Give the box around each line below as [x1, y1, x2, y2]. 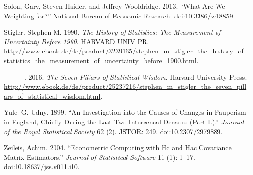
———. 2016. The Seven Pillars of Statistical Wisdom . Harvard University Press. [4, 71, 247, 82]
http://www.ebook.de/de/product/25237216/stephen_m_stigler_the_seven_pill [4, 81, 247, 91]
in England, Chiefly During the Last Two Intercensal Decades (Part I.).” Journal [4, 116, 244, 126]
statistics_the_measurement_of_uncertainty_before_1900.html [4, 55, 197, 65]
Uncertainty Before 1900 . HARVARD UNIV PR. [4, 36, 149, 46]
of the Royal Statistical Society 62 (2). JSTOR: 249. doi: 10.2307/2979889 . [4, 126, 223, 136]
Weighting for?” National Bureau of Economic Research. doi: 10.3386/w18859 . [4, 10, 235, 20]
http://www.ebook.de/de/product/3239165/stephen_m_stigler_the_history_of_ [4, 46, 249, 56]
